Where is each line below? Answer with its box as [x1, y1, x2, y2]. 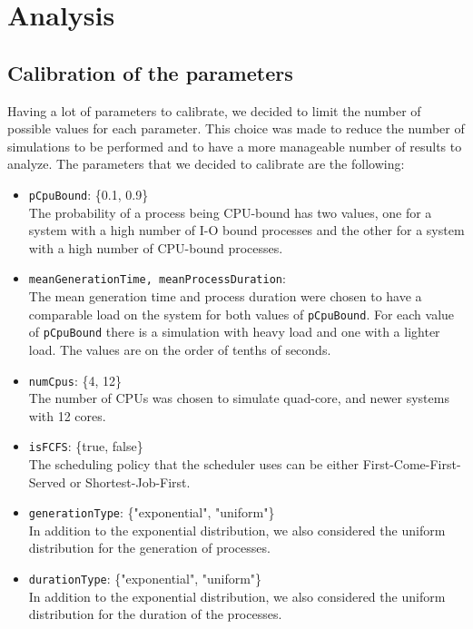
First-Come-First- [362, 455, 461, 474]
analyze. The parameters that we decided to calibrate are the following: [7, 154, 405, 173]
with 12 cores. [28, 406, 106, 425]
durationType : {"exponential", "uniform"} [28, 569, 262, 588]
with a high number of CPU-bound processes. [28, 238, 283, 257]
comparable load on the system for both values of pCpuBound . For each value [28, 304, 455, 323]
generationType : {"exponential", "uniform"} [28, 503, 275, 522]
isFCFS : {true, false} [28, 437, 143, 456]
